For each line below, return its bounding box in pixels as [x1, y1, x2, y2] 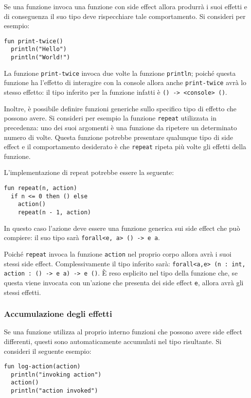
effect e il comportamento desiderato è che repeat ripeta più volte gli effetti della [4, 141, 247, 152]
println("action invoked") [11, 387, 98, 395]
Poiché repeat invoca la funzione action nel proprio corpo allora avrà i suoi [4, 248, 232, 259]
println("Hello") [11, 46, 67, 53]
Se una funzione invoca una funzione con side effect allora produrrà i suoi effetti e [4, 1, 248, 11]
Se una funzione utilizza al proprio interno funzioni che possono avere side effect [4, 327, 242, 337]
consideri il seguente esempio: [4, 346, 91, 356]
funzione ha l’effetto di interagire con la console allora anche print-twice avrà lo [4, 77, 247, 87]
